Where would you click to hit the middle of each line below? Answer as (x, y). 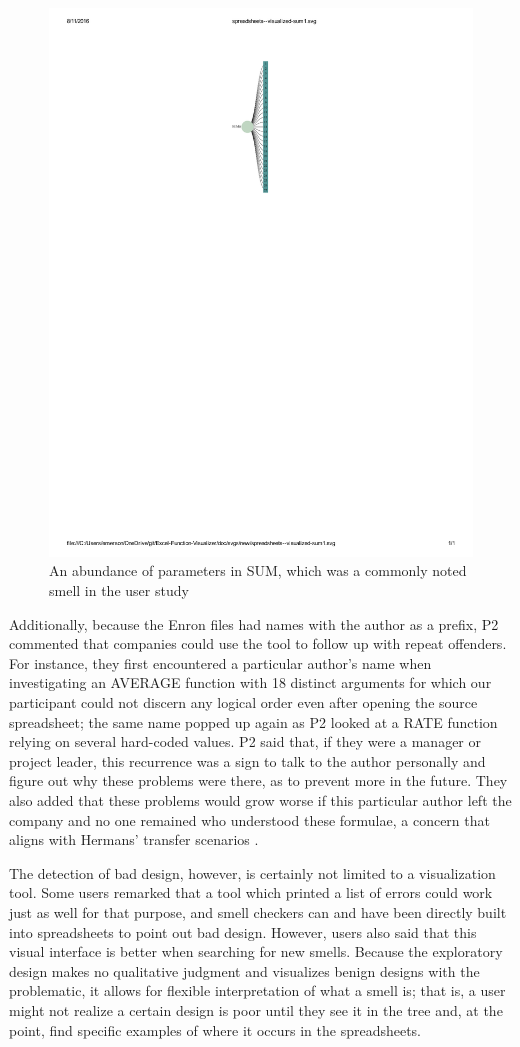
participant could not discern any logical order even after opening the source (243, 702)
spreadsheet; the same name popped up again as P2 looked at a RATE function (253, 721)
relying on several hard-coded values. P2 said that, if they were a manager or (245, 741)
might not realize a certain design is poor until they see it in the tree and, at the (256, 1009)
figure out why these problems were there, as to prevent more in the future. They (258, 780)
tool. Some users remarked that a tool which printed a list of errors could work (251, 892)
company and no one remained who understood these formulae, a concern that (249, 819)
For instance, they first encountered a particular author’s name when (220, 662)
